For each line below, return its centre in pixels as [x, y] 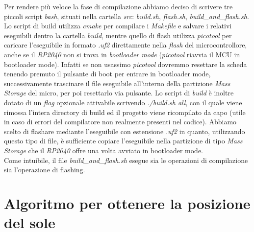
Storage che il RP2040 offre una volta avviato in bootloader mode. [103, 150]
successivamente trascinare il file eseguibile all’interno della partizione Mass [117, 83]
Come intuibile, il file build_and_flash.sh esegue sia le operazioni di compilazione [126, 160]
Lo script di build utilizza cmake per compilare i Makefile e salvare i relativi [118, 26]
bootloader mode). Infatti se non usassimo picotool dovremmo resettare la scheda [126, 64]
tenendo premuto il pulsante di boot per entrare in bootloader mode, [107, 74]
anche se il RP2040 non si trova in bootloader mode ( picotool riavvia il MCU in [122, 54]
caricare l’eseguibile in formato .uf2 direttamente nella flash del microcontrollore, [126, 45]
